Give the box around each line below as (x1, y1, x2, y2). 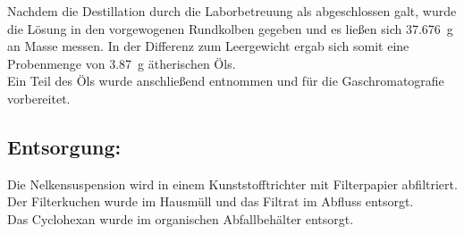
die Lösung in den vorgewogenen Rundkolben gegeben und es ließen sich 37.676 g (7, 19, 453, 38)
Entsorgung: (7, 132, 122, 160)
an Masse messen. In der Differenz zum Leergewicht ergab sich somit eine (7, 37, 409, 55)
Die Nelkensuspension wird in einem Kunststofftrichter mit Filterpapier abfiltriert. (7, 174, 458, 193)
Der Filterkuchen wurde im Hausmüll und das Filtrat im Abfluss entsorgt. (7, 192, 414, 211)
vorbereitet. (7, 88, 71, 107)
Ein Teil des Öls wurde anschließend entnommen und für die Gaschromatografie (7, 71, 444, 90)
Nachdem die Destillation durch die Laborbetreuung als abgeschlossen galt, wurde (7, 2, 457, 20)
